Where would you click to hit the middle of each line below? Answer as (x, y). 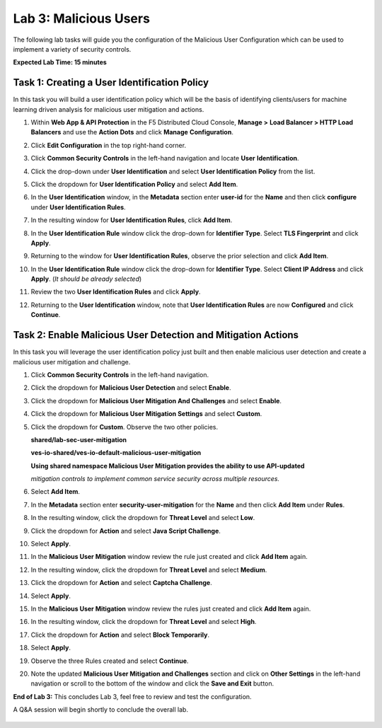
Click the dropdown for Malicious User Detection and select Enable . (131, 388)
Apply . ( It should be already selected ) (86, 279)
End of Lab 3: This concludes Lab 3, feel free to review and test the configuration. (132, 696)
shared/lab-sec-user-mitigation (79, 439)
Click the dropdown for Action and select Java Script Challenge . (126, 531)
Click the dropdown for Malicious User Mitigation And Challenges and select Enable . (156, 400)
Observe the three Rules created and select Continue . (110, 661)
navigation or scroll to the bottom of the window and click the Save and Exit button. (152, 683)
